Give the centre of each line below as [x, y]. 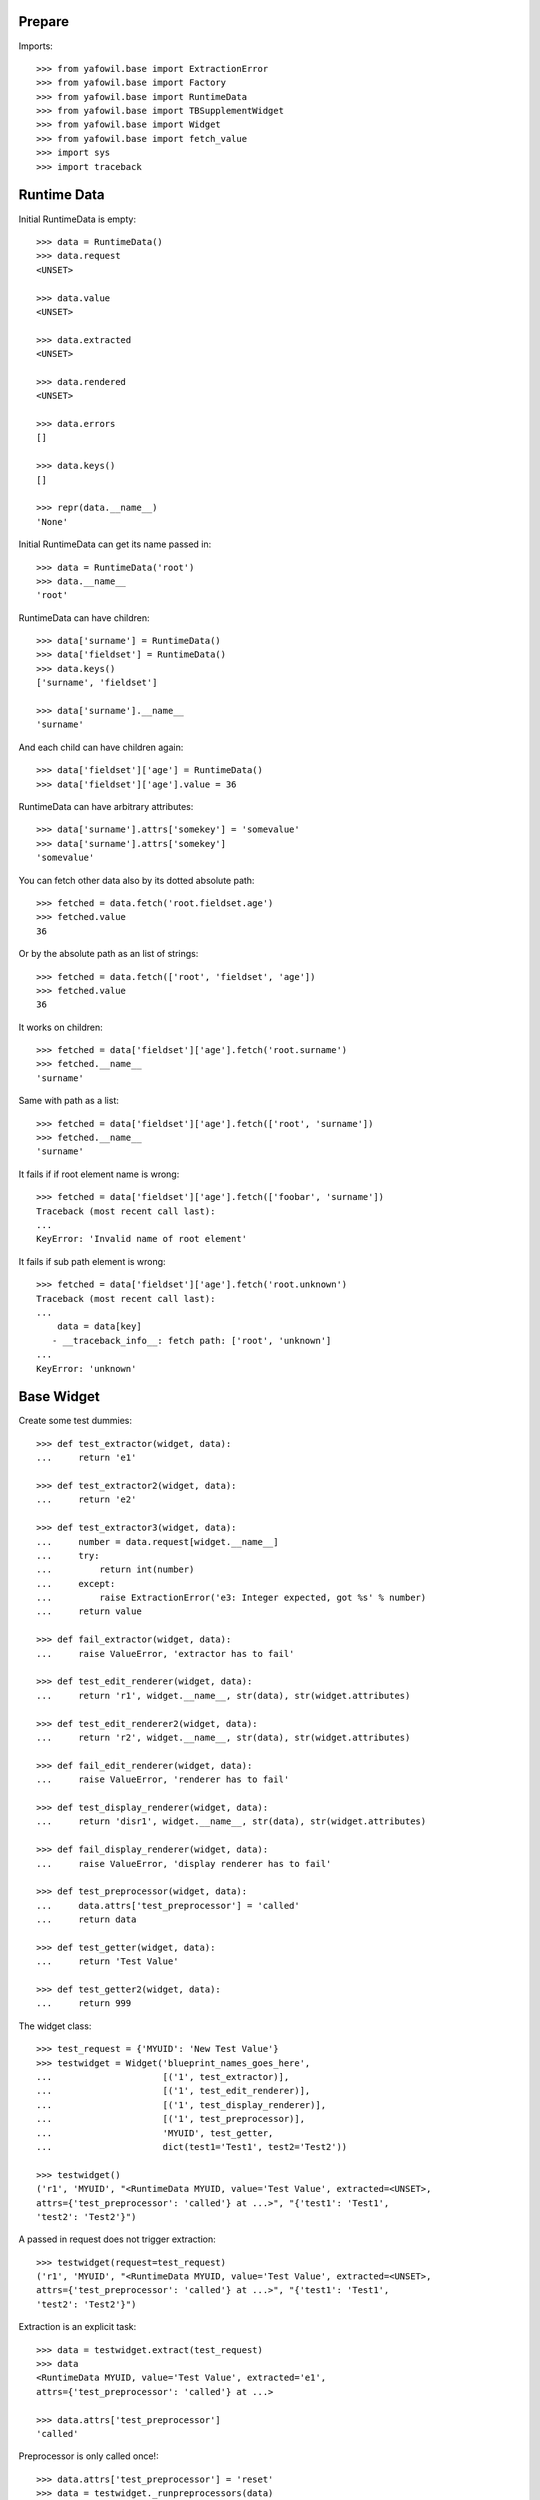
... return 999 [84, 2003]
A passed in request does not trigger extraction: [117, 2239]
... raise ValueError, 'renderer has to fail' [163, 1779]
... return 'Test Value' [107, 1961]
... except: [76, 1583]
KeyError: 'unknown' [86, 1368]
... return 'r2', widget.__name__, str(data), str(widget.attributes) [223, 1737]
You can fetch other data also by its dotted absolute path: [136, 880]
